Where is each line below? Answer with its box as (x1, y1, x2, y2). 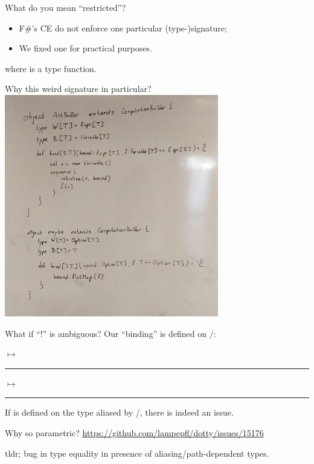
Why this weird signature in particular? (5, 82, 152, 95)
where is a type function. (5, 62, 97, 74)
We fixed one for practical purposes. (19, 42, 152, 54)
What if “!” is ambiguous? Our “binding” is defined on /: (5, 327, 216, 339)
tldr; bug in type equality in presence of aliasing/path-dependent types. (5, 446, 269, 459)
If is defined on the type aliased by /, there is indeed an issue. (5, 406, 234, 419)
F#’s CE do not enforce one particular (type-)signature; (19, 21, 227, 34)
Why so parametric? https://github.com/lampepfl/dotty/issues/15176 (5, 426, 264, 439)
